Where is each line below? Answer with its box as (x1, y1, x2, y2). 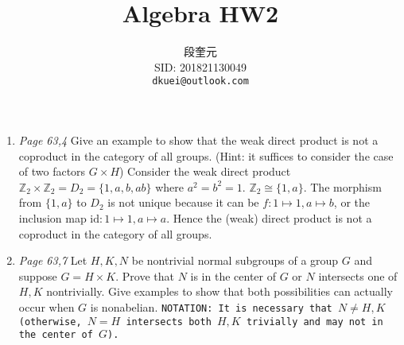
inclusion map (18, 209, 87, 226)
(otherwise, (18, 316, 82, 328)
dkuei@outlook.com (152, 76, 249, 87)
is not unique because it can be (107, 194, 259, 211)
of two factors (18, 163, 86, 180)
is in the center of (190, 267, 276, 284)
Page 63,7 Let (18, 252, 87, 269)
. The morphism (303, 178, 382, 195)
